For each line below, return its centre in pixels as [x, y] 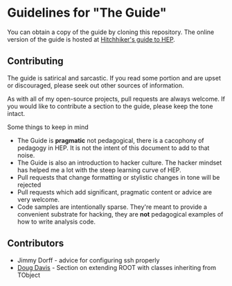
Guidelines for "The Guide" [87, 13]
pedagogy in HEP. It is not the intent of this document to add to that [113, 148]
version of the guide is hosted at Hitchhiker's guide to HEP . [91, 39]
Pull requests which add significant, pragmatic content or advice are [115, 192]
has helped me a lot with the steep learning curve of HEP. [99, 170]
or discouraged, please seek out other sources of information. [96, 85]
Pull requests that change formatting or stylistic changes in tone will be [118, 177]
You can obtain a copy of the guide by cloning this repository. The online [111, 32]
